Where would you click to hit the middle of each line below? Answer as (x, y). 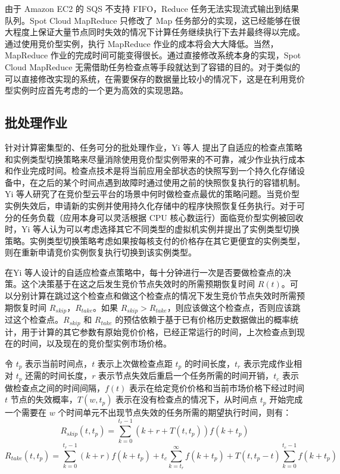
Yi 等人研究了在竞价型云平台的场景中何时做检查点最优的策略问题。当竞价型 (152, 194)
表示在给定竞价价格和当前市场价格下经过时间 (217, 387)
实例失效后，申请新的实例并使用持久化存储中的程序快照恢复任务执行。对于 (151, 205)
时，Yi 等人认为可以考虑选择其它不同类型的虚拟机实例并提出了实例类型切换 (152, 229)
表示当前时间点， (59, 363)
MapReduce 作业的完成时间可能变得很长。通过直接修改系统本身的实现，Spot (153, 55)
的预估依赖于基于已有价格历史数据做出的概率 (203, 319)
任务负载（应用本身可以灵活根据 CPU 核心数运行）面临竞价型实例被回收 (162, 217)
